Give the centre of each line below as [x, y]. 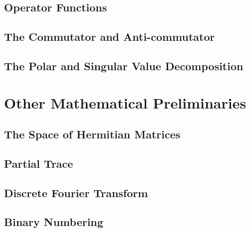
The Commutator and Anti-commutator [110, 37]
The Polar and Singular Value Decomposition [124, 65]
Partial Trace [39, 163]
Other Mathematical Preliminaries [125, 102]
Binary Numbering [54, 222]
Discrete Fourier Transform [76, 192]
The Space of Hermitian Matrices [92, 134]
